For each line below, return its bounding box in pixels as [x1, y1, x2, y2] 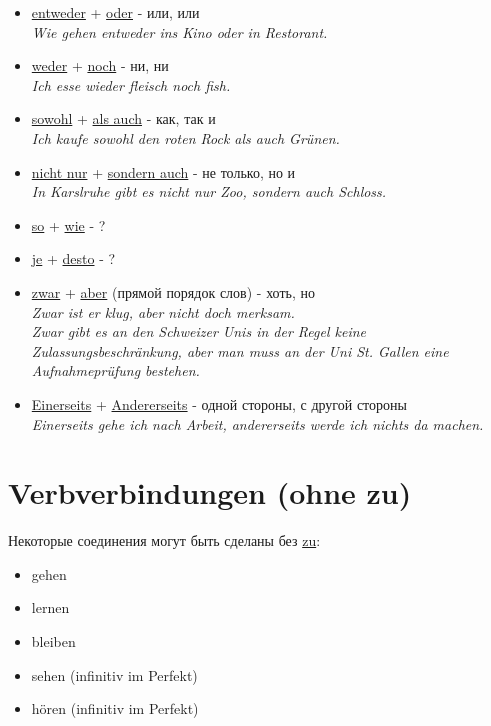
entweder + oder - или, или [31, 2, 200, 22]
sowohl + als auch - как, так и [31, 108, 216, 129]
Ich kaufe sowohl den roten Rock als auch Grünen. [31, 127, 340, 148]
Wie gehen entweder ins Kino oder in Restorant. [31, 21, 328, 42]
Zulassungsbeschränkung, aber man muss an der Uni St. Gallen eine [31, 340, 449, 361]
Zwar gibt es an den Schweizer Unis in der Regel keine [31, 321, 367, 342]
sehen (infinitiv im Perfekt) [31, 664, 198, 685]
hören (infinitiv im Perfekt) [31, 698, 199, 719]
